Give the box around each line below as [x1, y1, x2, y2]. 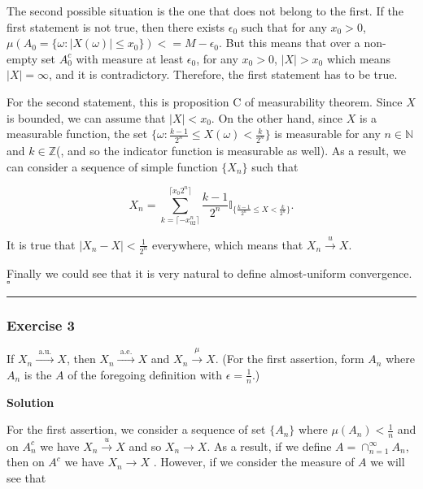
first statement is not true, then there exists [7, 18, 225, 35]
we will [370, 453, 405, 470]
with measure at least [76, 50, 184, 67]
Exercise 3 [7, 315, 75, 335]
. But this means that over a [219, 34, 360, 51]
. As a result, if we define [207, 437, 332, 454]
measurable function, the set [7, 125, 148, 142]
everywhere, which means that [151, 236, 303, 253]
